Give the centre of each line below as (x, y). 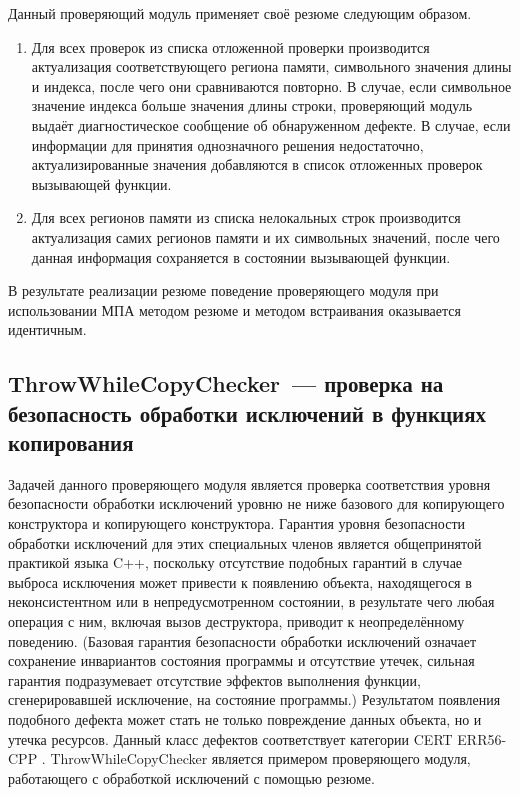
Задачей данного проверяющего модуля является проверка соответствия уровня (249, 483)
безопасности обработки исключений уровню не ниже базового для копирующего (256, 503)
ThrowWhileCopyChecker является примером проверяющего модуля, (260, 758)
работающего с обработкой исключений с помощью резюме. (191, 777)
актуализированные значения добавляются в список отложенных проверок (257, 164)
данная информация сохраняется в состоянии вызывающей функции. (241, 256)
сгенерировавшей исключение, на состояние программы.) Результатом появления (254, 699)
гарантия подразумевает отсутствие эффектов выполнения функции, (214, 679)
